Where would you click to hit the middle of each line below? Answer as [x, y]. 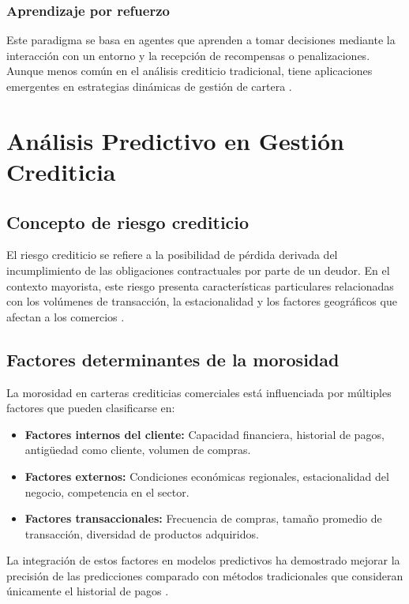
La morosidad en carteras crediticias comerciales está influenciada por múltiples [199, 392]
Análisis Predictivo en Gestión [175, 140]
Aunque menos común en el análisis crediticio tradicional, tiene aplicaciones [189, 71]
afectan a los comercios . [66, 316]
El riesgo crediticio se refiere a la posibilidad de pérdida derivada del [172, 255]
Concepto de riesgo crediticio [128, 221]
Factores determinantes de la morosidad [173, 359]
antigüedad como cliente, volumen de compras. [138, 450]
